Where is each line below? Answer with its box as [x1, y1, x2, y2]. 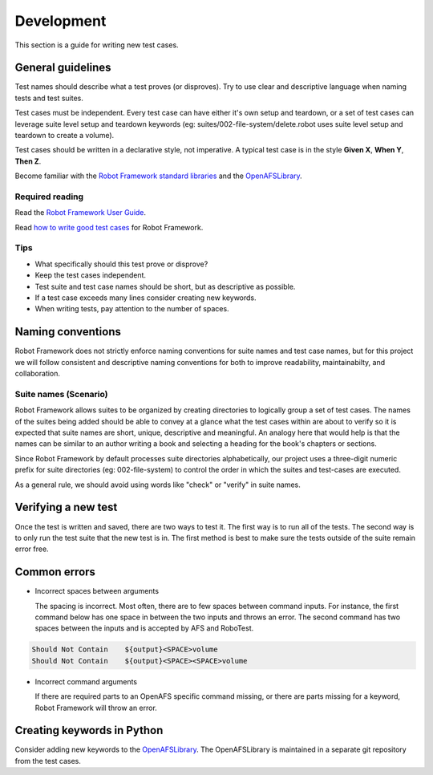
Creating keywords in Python [14, 724, 164, 737]
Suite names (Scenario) [14, 388, 108, 400]
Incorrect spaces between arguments [34, 586, 160, 596]
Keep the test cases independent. [34, 270, 147, 280]
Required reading [14, 191, 84, 202]
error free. [14, 544, 49, 554]
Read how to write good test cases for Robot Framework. [14, 222, 204, 232]
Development [14, 12, 107, 30]
